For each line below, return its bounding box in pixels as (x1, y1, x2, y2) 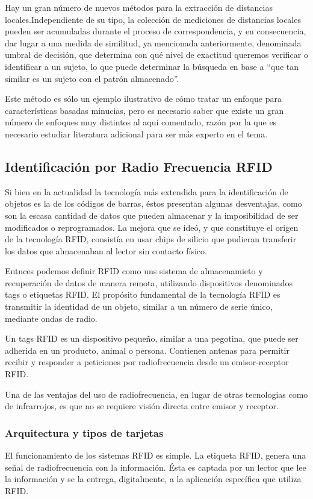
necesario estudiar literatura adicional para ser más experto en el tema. (5, 127, 268, 140)
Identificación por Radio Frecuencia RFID (5, 157, 273, 175)
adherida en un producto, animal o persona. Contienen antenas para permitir (5, 344, 290, 356)
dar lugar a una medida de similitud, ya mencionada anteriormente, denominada (5, 36, 302, 49)
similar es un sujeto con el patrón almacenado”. (5, 72, 179, 84)
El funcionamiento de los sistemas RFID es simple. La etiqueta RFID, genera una (5, 449, 306, 462)
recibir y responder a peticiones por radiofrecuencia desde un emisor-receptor (5, 356, 289, 368)
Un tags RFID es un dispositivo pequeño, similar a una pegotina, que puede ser (5, 332, 299, 345)
